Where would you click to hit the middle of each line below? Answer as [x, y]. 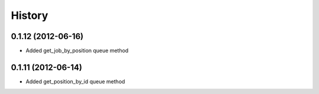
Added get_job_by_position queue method [77, 51]
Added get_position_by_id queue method [75, 81]
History [30, 15]
